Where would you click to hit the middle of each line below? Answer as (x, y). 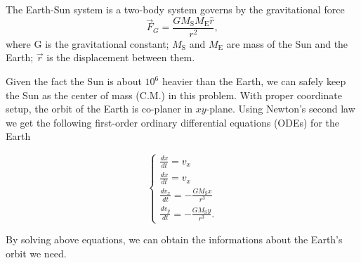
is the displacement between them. (121, 57)
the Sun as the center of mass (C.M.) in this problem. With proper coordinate (174, 95)
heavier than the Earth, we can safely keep (254, 81)
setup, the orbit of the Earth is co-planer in (99, 109)
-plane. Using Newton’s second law (281, 109)
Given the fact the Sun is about (74, 81)
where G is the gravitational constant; (87, 43)
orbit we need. (36, 253)
